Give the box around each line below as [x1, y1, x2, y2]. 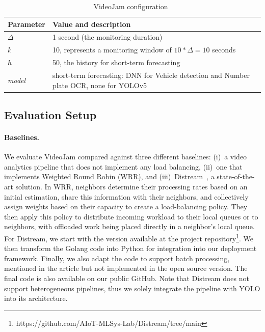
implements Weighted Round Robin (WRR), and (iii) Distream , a [4, 171, 215, 182]
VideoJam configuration [93, 1, 168, 11]
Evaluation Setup [4, 107, 97, 123]
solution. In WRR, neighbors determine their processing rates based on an [15, 181, 248, 192]
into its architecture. [4, 293, 68, 303]
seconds [212, 44, 236, 55]
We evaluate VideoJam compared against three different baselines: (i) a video [4, 151, 247, 162]
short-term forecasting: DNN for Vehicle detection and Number [52, 69, 250, 80]
